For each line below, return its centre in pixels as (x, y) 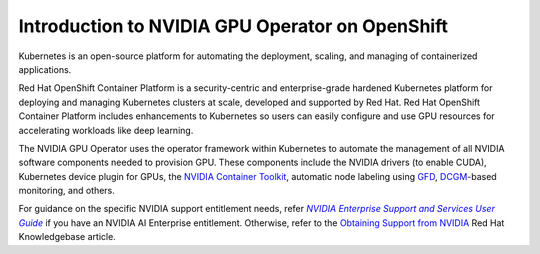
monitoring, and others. (66, 191)
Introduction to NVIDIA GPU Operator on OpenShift (233, 26)
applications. (45, 69)
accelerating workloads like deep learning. (106, 130)
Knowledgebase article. (67, 237)
